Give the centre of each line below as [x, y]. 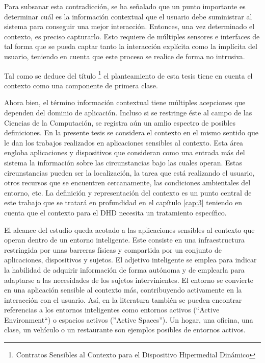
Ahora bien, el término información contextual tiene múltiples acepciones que [125, 102]
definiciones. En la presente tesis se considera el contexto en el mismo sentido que [131, 132]
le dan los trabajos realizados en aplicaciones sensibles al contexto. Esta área [124, 142]
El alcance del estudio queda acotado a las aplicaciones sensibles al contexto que [129, 229]
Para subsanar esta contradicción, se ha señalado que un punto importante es [125, 6]
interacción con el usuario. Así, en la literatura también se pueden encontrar [123, 299]
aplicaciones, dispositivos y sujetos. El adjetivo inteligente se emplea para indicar [130, 260]
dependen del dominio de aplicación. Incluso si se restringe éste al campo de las [128, 112]
